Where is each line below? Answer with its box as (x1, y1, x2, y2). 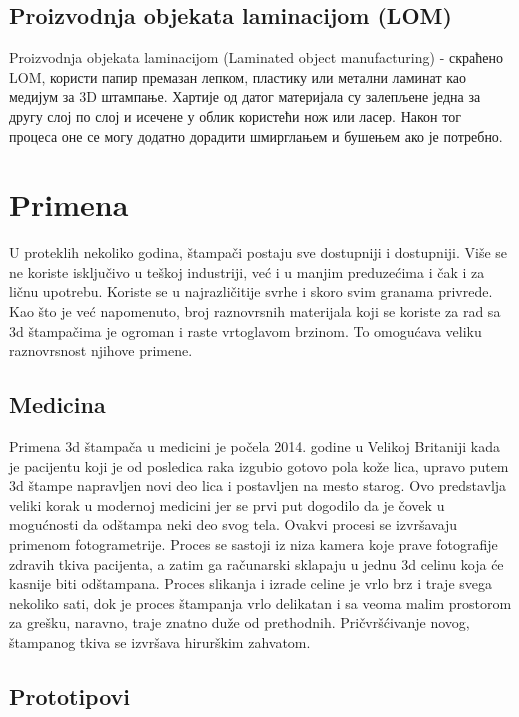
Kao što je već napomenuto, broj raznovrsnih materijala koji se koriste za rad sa (9, 301, 501, 322)
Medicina (9, 389, 106, 420)
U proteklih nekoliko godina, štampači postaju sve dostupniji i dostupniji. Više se (9, 242, 508, 263)
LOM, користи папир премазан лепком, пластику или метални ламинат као (9, 66, 467, 87)
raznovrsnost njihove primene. (9, 340, 193, 361)
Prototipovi (9, 680, 131, 711)
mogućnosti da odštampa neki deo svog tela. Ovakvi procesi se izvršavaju (9, 514, 458, 535)
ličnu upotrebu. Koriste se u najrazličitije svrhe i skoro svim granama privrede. (9, 281, 493, 302)
